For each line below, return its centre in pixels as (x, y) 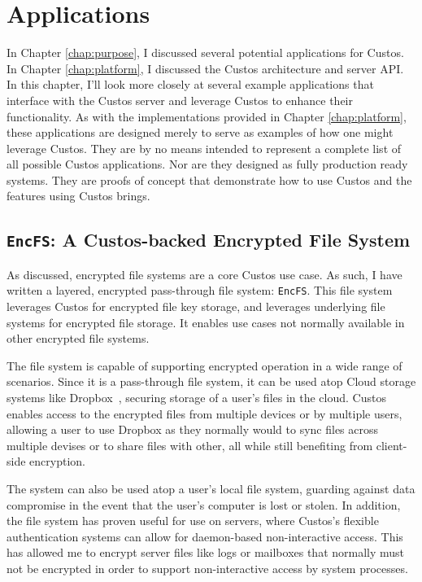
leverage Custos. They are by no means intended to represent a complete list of (204, 148)
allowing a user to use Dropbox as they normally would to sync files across (193, 429)
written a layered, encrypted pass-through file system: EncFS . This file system (200, 290)
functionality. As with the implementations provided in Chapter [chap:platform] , (207, 116)
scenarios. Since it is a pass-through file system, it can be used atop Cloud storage (211, 381)
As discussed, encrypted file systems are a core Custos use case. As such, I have (204, 274)
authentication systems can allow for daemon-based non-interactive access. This (205, 536)
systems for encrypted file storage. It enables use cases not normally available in (206, 322)
